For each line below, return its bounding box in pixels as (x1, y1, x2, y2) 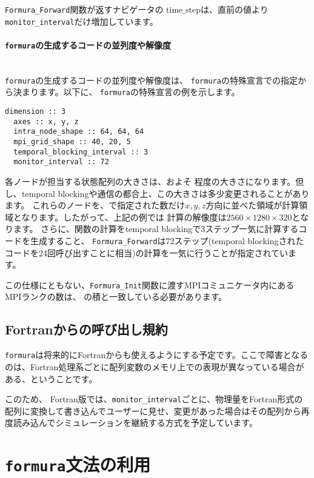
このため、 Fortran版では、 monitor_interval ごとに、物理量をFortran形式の (5, 393, 303, 405)
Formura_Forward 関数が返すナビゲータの (5, 3, 164, 15)
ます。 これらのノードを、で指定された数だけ (5, 199, 185, 211)
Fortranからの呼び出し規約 (5, 320, 168, 339)
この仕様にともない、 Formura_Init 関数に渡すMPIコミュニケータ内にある (5, 278, 295, 291)
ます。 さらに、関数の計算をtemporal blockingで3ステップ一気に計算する (13, 222, 299, 235)
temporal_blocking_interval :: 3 (13, 147, 149, 156)
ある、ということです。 (5, 372, 98, 385)
